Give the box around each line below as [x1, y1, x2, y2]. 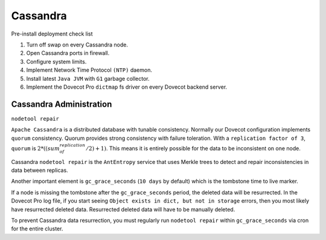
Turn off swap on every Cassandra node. [26, 41, 128, 48]
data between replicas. [11, 166, 69, 174]
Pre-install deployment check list [11, 30, 93, 37]
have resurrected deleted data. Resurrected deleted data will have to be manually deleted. [11, 206, 235, 213]
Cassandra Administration [11, 99, 112, 109]
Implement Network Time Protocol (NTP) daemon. [26, 66, 152, 74]
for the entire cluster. [11, 225, 63, 232]
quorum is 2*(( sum [11, 145, 60, 152]
